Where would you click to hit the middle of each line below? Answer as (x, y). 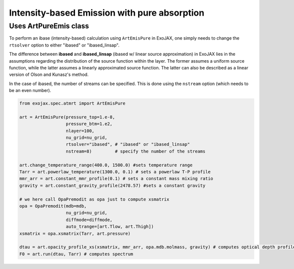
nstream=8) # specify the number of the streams (136, 151)
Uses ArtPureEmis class (49, 26)
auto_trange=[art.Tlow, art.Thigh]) (110, 227)
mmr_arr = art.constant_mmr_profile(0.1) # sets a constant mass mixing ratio (116, 179)
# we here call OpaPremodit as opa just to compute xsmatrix (94, 199)
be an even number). (30, 90)
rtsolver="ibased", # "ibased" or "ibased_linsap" (128, 145)
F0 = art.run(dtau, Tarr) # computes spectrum (76, 254)
